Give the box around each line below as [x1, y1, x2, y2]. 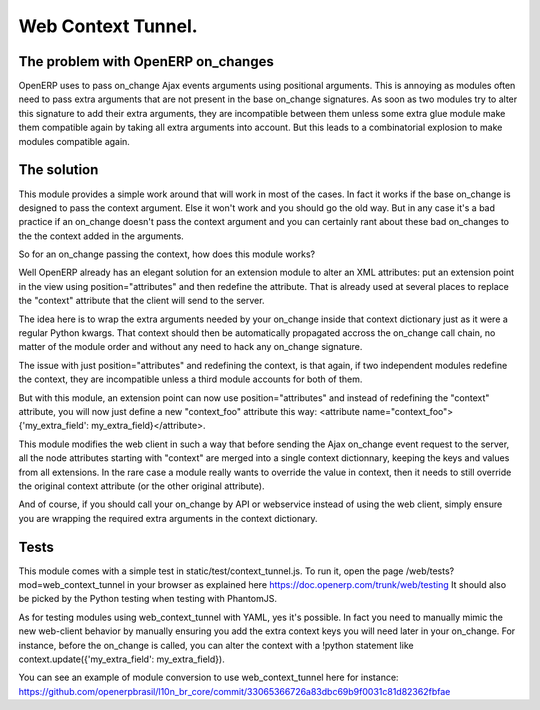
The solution [18, 161, 99, 179]
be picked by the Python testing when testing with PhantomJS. [18, 593, 277, 605]
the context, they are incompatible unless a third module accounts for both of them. [18, 373, 363, 385]
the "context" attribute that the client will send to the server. [18, 295, 265, 307]
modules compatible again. [18, 135, 130, 147]
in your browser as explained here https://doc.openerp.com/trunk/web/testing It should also [126, 579, 507, 591]
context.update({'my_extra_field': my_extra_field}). [18, 653, 225, 665]
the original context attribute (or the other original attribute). [18, 480, 265, 492]
